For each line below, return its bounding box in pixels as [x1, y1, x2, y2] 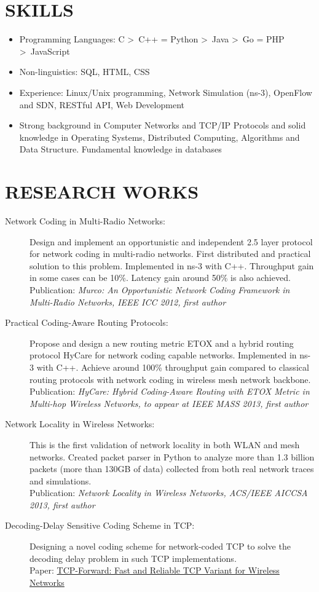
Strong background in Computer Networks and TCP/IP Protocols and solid [19, 119, 306, 132]
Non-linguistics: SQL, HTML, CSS [19, 65, 150, 78]
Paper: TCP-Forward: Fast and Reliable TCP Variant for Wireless [30, 564, 280, 577]
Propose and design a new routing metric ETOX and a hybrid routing [30, 336, 294, 349]
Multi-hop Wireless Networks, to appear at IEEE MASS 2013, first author [30, 397, 309, 409]
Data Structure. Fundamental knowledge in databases [19, 143, 222, 156]
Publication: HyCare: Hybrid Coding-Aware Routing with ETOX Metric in [30, 385, 310, 398]
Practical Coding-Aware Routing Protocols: [5, 316, 168, 329]
